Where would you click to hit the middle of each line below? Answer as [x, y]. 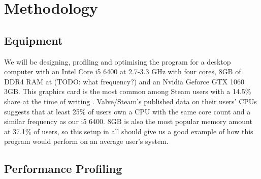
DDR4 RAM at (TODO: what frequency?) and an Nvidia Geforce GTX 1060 [124, 81]
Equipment [34, 40]
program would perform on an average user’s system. [86, 141]
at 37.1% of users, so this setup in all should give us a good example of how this [129, 131]
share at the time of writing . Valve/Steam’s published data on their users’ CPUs [130, 101]
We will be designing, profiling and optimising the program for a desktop [118, 61]
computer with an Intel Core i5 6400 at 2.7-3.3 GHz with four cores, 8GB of [123, 71]
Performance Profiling [63, 169]
